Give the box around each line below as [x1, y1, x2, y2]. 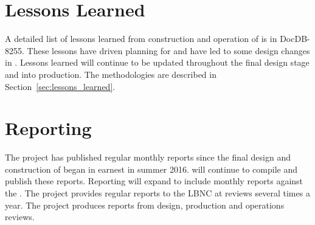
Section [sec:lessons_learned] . [5, 80, 116, 92]
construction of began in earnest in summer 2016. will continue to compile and [5, 162, 298, 175]
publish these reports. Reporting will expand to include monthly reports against [5, 175, 303, 187]
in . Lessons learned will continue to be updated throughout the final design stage [5, 56, 310, 69]
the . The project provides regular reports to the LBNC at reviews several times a [5, 187, 310, 199]
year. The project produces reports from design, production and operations [5, 198, 285, 211]
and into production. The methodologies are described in [5, 67, 216, 80]
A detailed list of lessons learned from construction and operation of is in [5, 32, 277, 45]
